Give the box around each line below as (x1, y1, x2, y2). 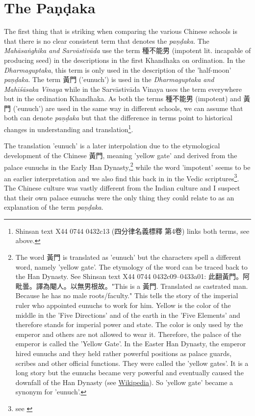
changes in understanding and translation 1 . (4, 123, 133, 134)
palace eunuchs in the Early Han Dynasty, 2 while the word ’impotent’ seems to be (4, 160, 251, 172)
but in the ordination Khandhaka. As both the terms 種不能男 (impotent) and (4, 93, 241, 104)
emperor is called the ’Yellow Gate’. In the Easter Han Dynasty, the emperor (15, 338, 246, 349)
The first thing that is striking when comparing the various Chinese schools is (4, 26, 237, 36)
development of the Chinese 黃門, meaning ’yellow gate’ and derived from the (4, 150, 237, 160)
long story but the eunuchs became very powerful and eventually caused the (15, 367, 244, 378)
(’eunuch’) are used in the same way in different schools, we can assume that (13, 103, 243, 113)
